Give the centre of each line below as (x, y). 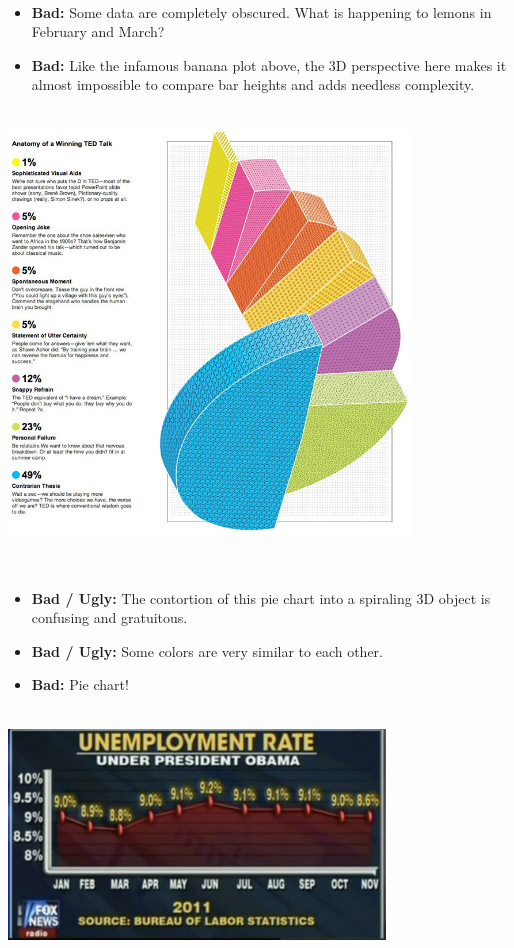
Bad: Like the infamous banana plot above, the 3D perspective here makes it (269, 64)
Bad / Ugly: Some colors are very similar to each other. (207, 650)
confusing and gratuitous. (109, 617)
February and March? (98, 31)
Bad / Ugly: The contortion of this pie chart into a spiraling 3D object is (261, 597)
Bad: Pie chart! (80, 684)
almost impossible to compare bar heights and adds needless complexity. (253, 84)
